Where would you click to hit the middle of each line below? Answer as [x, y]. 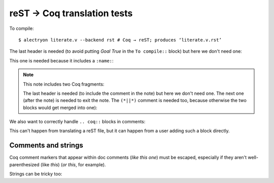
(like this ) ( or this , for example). [73, 164]
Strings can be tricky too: [36, 174]
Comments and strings [46, 145]
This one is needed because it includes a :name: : [61, 60]
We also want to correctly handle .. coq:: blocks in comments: [77, 122]
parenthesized [25, 164]
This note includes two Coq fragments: [64, 84]
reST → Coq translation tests [71, 13]
